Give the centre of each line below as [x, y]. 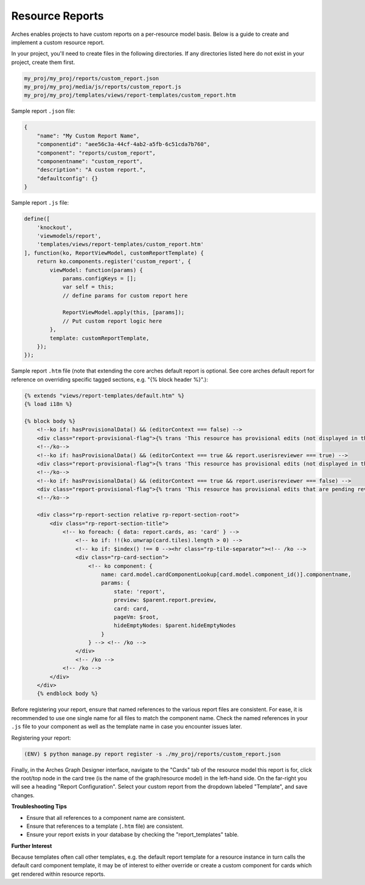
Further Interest [32, 845]
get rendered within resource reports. [58, 874]
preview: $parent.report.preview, [165, 600]
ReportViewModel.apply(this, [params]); [123, 313]
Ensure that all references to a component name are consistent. [106, 817]
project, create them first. [43, 62]
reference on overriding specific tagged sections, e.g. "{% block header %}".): [109, 379]
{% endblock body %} [68, 694]
